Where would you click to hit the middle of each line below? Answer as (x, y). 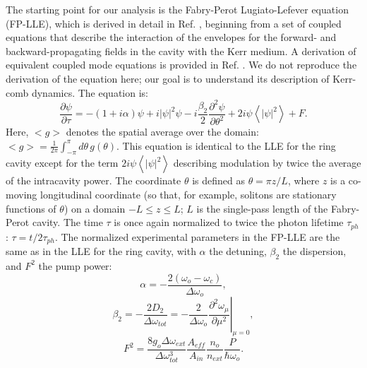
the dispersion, (314, 251)
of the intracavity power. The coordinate (94, 180)
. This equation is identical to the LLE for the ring (226, 145)
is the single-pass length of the (262, 208)
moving (22, 195)
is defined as (218, 180)
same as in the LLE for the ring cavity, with (101, 251)
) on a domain (95, 208)
